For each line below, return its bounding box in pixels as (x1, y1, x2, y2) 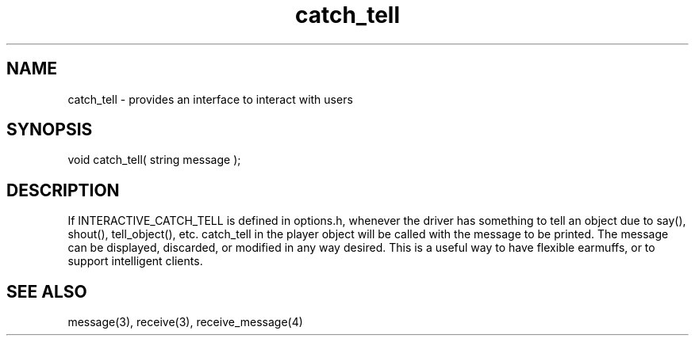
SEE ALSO (6, 281, 87, 302)
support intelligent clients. (67, 254, 203, 268)
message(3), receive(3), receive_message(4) (67, 315, 303, 329)
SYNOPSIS (6, 120, 93, 140)
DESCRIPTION (6, 180, 120, 200)
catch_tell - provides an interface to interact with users (67, 92, 353, 106)
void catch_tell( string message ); (67, 153, 241, 167)
